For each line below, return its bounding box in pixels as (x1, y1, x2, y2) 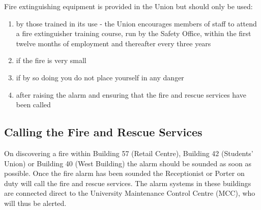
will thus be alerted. (4, 197, 67, 208)
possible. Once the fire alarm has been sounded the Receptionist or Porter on (4, 168, 245, 178)
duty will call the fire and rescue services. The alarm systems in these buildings (4, 177, 251, 188)
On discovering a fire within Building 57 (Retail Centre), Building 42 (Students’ (4, 147, 253, 158)
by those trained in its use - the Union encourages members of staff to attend (16, 18, 257, 28)
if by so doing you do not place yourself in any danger (16, 72, 184, 82)
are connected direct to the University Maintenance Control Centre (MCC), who (4, 188, 255, 198)
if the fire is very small (16, 55, 86, 66)
